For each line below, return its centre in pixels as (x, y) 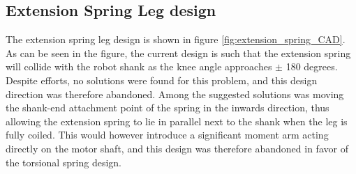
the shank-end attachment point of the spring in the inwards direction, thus (168, 108)
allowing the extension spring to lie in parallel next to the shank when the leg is (177, 121)
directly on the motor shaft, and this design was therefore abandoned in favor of (177, 148)
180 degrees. (312, 66)
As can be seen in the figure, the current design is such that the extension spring (178, 53)
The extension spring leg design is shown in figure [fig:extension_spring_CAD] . (176, 39)
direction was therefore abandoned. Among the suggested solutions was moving (175, 94)
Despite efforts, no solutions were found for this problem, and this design (162, 80)
